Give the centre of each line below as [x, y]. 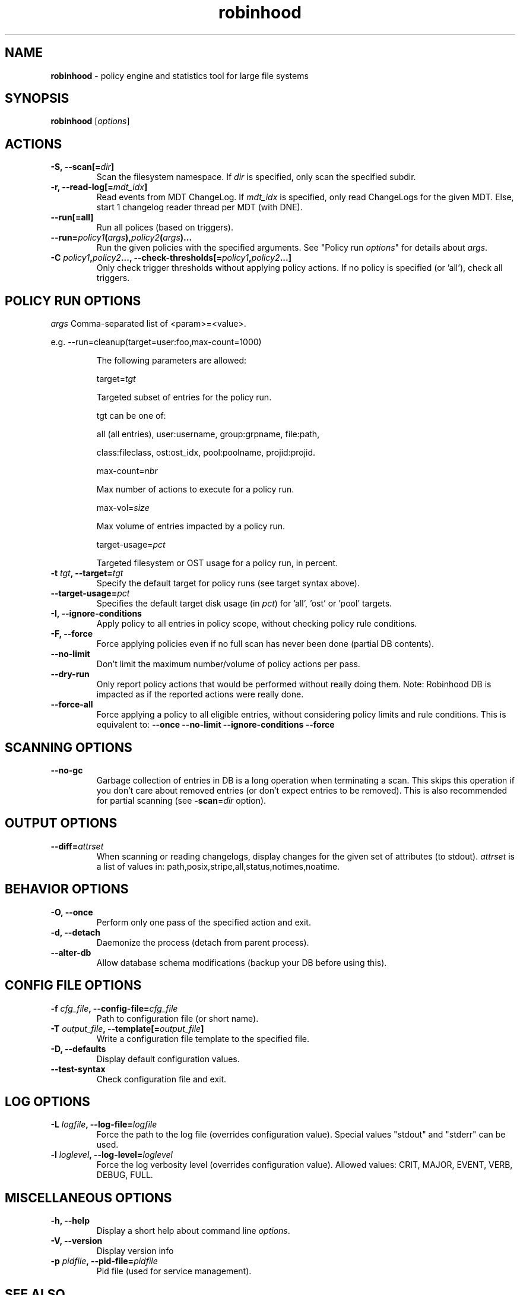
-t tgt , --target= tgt [87, 573]
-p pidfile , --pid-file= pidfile [104, 1261]
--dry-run [70, 674]
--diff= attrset [77, 846]
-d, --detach [75, 932]
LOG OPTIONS [47, 1101]
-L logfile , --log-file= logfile [104, 1125]
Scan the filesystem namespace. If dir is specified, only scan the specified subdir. [256, 177]
